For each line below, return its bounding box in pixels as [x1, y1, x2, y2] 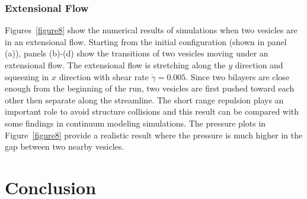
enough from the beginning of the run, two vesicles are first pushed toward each [5, 82, 295, 94]
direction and [235, 59, 283, 71]
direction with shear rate [59, 70, 149, 83]
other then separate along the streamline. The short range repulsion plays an [5, 93, 284, 106]
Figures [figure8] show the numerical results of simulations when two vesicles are [5, 24, 298, 36]
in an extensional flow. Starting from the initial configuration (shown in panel [5, 35, 287, 48]
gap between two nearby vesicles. [5, 140, 124, 153]
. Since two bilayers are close [186, 70, 290, 83]
